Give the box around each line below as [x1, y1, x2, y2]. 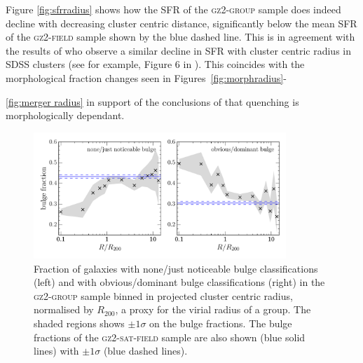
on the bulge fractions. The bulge [149, 315, 292, 330]
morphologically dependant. [6, 108, 125, 123]
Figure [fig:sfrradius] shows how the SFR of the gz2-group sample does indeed [6, 2, 341, 16]
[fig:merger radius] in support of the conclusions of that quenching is [6, 94, 299, 109]
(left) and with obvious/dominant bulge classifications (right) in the [34, 275, 325, 289]
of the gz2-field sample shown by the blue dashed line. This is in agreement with [6, 29, 355, 44]
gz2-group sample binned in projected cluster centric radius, [34, 288, 293, 303]
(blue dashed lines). [103, 343, 188, 358]
